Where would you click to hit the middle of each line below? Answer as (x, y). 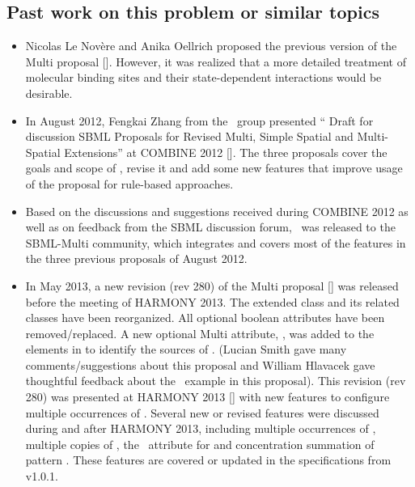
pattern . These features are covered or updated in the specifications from (208, 460)
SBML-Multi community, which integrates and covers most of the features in (216, 242)
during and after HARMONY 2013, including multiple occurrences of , (201, 428)
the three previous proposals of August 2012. (136, 258)
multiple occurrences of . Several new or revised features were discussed (202, 412)
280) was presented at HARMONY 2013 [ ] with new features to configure (207, 397)
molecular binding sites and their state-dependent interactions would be (203, 77)
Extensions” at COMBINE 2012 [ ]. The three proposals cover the (226, 152)
